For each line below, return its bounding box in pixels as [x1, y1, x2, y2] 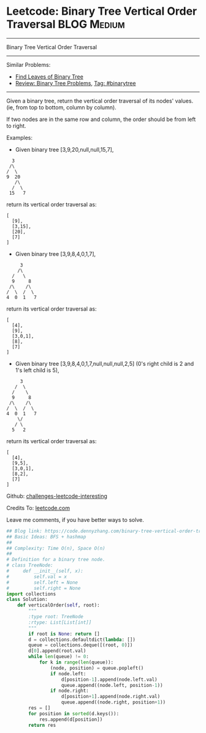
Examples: [6, 134, 32, 141]
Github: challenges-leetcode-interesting [6, 492, 107, 500]
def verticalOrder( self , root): [17, 602, 100, 608]
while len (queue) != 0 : [28, 654, 89, 660]
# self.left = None [6, 579, 78, 586]
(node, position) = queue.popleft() [50, 665, 144, 671]
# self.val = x [6, 573, 67, 580]
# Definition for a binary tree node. [6, 557, 105, 563]
